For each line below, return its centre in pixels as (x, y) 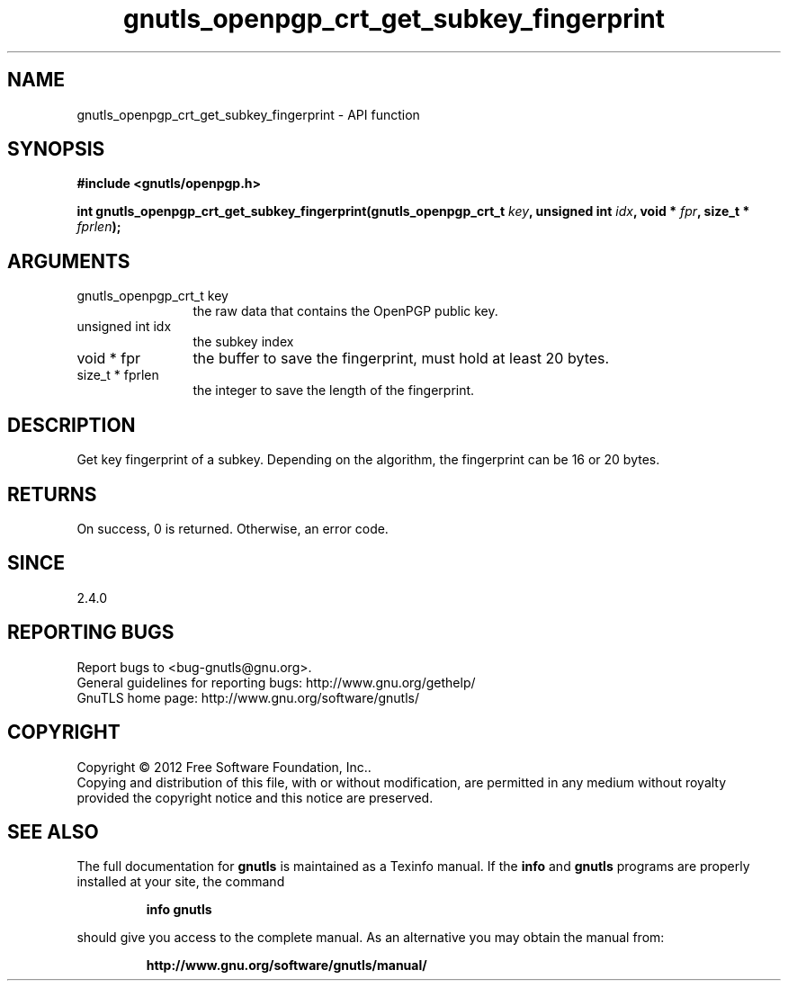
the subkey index (243, 342)
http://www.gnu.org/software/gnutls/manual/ (287, 966)
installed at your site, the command (181, 882)
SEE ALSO (53, 831)
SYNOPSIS (56, 149)
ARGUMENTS (69, 261)
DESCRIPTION (72, 425)
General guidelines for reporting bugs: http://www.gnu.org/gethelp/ (276, 682)
